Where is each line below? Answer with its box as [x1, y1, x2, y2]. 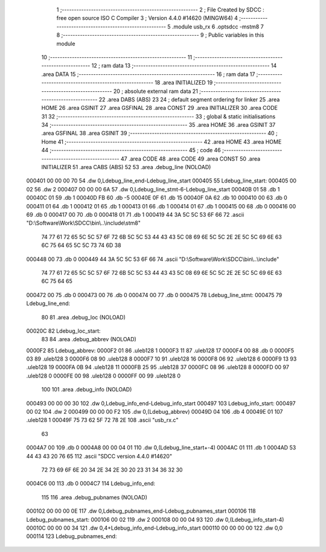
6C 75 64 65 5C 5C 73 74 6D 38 [41, 242, 121, 249]
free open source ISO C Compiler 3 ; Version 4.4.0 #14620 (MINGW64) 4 [56, 14, 238, 22]
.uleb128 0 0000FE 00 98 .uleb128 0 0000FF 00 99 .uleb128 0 [26, 372, 181, 379]
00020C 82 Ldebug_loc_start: [26, 327, 101, 335]
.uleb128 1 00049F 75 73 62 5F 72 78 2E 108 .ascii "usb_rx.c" [26, 417, 179, 424]
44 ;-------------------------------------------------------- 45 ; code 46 [41, 147, 222, 154]
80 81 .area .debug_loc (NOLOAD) [41, 313, 126, 321]
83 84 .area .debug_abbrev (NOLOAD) [41, 336, 137, 343]
